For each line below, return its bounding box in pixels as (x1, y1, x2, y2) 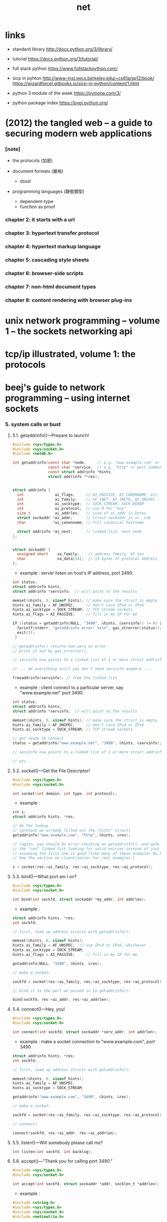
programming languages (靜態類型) (12, 189, 84, 195)
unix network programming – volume (5, 315, 160, 326)
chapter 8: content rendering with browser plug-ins (5, 297, 132, 304)
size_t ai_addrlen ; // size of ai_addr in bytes (17, 511, 147, 516)
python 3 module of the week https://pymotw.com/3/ (12, 90, 121, 96)
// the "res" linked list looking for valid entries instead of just (12, 846, 160, 851)
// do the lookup (12, 823, 49, 829)
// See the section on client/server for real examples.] (12, 856, 135, 861)
